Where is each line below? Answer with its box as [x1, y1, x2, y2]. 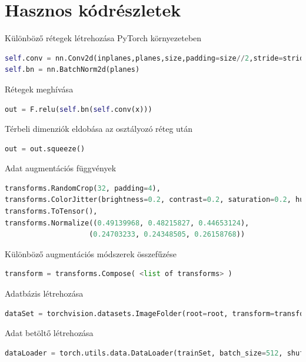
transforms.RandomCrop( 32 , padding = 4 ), [5, 184, 161, 192]
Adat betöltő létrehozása [5, 327, 94, 339]
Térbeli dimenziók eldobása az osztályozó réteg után [5, 122, 193, 135]
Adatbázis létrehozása [5, 287, 84, 300]
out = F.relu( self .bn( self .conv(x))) [5, 105, 152, 114]
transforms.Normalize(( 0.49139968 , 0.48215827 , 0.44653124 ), [5, 218, 250, 227]
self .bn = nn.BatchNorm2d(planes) [5, 65, 140, 74]
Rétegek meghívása [5, 82, 74, 95]
